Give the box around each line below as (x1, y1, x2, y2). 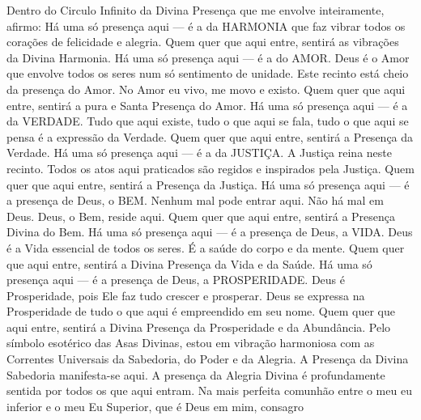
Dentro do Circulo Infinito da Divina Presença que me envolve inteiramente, (6, 2, 385, 18)
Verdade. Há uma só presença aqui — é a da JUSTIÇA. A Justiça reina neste (6, 144, 392, 161)
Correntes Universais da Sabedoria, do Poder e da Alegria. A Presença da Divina (6, 350, 409, 367)
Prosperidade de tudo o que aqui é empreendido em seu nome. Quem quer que (6, 303, 395, 320)
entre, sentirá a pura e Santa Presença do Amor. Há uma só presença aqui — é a (6, 96, 408, 113)
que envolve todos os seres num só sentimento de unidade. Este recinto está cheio (6, 65, 409, 82)
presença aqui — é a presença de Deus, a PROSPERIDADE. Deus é (6, 271, 346, 288)
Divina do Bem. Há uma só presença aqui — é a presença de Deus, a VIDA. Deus (6, 223, 413, 240)
